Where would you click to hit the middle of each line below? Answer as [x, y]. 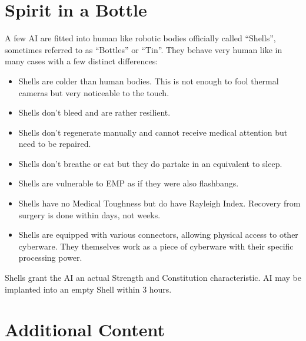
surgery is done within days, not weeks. [89, 214]
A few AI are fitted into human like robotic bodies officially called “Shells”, [140, 38]
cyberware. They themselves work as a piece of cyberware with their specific [156, 246]
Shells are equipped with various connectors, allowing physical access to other [158, 235]
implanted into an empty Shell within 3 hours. [88, 289]
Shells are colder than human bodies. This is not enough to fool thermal [149, 81]
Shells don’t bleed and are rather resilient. [94, 112]
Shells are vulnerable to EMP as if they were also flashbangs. [129, 183]
